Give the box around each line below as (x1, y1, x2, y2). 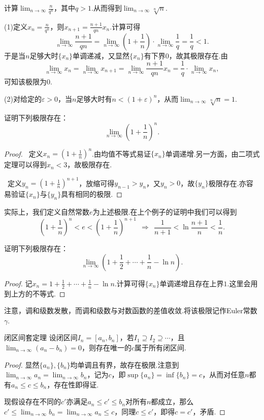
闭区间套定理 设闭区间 (4, 332, 78, 343)
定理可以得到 (4, 159, 47, 170)
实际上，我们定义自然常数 (4, 206, 89, 217)
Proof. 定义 (4, 148, 43, 159)
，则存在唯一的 (82, 342, 131, 352)
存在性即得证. (54, 379, 99, 389)
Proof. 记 (4, 278, 32, 288)
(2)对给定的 (4, 93, 42, 104)
